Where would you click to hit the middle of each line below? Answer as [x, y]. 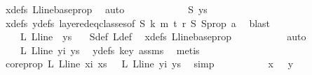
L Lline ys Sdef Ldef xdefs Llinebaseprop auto [163, 36]
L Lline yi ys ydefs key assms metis [110, 50]
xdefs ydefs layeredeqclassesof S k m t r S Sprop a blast [138, 23]
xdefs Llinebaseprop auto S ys [106, 9]
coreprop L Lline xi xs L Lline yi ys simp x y [149, 64]
